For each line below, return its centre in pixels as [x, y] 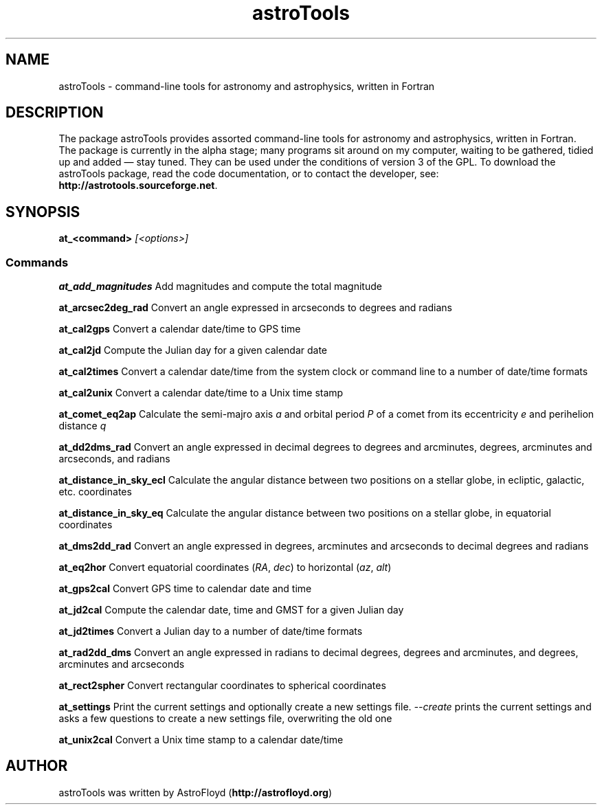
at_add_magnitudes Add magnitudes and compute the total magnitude [220, 286]
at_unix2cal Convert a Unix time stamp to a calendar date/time [201, 740]
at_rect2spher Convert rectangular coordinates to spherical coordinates [222, 686]
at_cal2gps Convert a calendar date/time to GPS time [180, 329]
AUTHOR [37, 766]
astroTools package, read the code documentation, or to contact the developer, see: [249, 174]
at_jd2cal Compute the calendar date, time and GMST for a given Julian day [231, 610]
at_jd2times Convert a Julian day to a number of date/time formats [211, 631]
